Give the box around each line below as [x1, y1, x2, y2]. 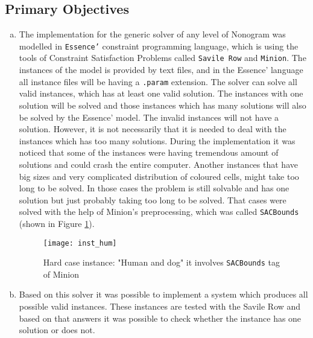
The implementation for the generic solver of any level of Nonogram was [19, 28, 286, 40]
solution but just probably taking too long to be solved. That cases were [19, 193, 286, 206]
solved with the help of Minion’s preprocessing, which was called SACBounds [19, 205, 299, 218]
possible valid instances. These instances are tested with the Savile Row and [19, 300, 301, 313]
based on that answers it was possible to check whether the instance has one [19, 311, 302, 324]
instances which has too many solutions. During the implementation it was [19, 134, 296, 147]
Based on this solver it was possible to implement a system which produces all [19, 288, 308, 301]
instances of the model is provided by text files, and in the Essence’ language [19, 63, 303, 76]
